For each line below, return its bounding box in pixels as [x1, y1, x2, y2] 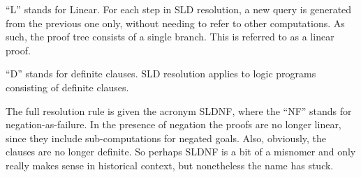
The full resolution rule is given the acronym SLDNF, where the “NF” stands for [6, 103, 352, 118]
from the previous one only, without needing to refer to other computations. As [6, 15, 345, 30]
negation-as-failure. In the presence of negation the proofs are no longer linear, [6, 117, 341, 132]
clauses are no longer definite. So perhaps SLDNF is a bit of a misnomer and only [6, 144, 356, 159]
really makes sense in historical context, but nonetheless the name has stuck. [6, 157, 334, 172]
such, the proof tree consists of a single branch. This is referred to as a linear [6, 29, 334, 44]
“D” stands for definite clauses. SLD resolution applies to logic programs [6, 66, 316, 81]
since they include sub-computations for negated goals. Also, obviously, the [6, 130, 327, 145]
